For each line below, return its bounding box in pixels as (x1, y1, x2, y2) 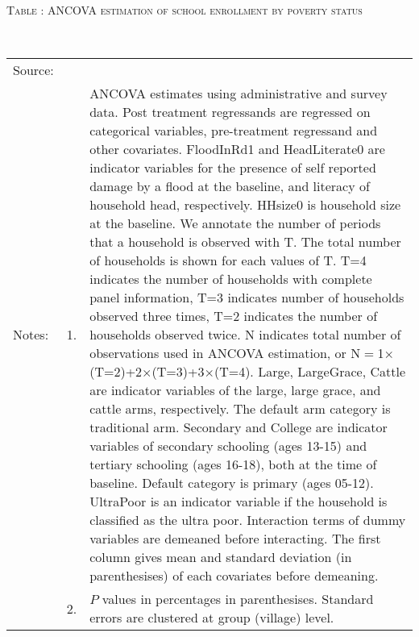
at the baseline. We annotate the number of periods (89, 214, 381, 233)
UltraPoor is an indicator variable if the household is (89, 492, 388, 511)
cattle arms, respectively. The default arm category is (89, 399, 391, 418)
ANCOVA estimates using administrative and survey (89, 84, 388, 103)
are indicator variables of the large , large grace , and (89, 381, 381, 400)
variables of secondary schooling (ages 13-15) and (89, 436, 367, 456)
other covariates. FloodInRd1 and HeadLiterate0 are (89, 139, 385, 159)
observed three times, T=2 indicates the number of (89, 306, 378, 326)
